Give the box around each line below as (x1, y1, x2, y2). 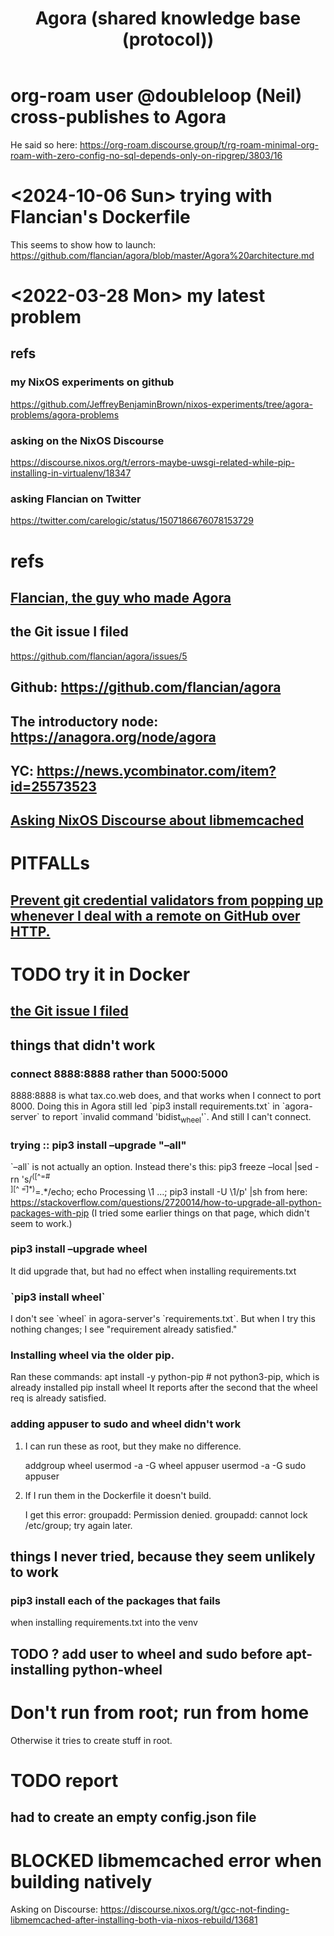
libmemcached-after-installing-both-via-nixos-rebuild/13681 (10, 1914, 258, 1926)
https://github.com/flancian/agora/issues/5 (10, 650, 188, 662)
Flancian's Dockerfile (10, 206, 191, 229)
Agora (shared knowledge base (34, 7, 302, 30)
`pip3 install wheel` (10, 1290, 106, 1304)
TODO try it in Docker (10, 963, 191, 986)
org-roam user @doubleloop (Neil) (10, 85, 303, 107)
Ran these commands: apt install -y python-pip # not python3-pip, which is (10, 1371, 320, 1383)
